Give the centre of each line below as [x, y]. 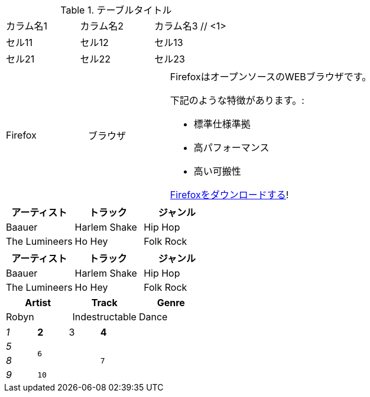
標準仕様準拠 [222, 124]
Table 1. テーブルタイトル [116, 10]
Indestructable [104, 317]
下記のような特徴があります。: [237, 100]
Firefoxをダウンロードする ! [229, 195]
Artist [38, 303]
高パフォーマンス [231, 147]
